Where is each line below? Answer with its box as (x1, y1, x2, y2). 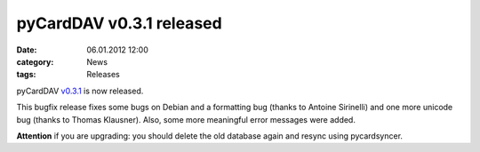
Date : (16, 44, 37, 55)
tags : (16, 69, 36, 80)
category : (16, 56, 54, 67)
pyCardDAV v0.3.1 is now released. (16, 85, 144, 96)
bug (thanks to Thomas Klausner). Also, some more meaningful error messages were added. (16, 114, 356, 124)
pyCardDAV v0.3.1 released (16, 13, 222, 33)
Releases (86, 69, 120, 80)
